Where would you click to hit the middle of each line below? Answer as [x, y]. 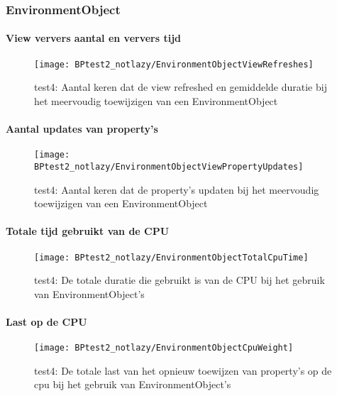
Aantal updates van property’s [82, 129]
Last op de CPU [46, 322]
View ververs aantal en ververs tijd [94, 38]
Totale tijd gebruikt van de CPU [88, 231]
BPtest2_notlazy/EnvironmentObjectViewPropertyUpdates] [169, 166]
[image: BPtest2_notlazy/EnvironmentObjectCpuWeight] [164, 348]
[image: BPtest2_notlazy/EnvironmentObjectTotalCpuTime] [171, 257]
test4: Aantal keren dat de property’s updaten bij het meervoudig [177, 189]
